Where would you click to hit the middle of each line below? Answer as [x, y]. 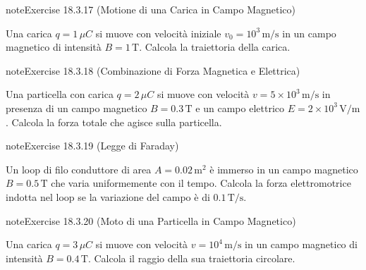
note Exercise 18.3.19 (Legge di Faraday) [92, 146]
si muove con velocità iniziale [158, 33]
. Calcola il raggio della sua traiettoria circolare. [191, 258]
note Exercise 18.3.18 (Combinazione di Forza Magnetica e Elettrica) [153, 70]
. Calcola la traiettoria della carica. [215, 47]
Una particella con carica [60, 94]
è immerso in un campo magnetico [284, 169]
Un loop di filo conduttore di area [79, 169]
